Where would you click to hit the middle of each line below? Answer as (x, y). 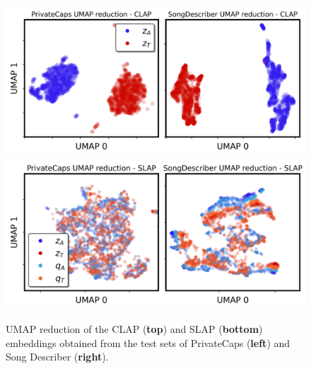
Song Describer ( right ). (57, 357)
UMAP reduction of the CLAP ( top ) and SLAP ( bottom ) (134, 329)
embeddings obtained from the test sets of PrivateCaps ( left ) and (148, 342)
